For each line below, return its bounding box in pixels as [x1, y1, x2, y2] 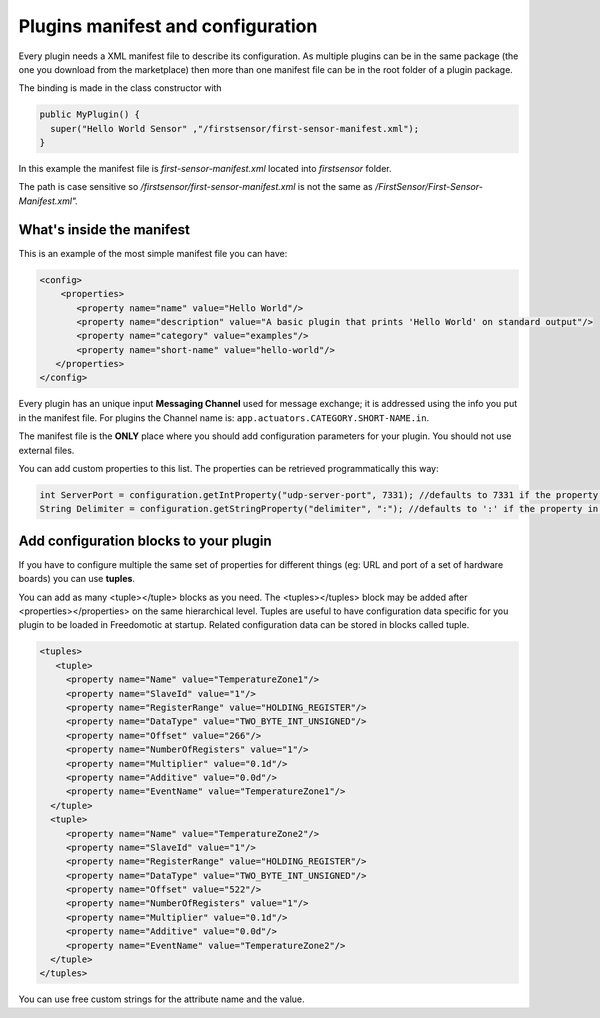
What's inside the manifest [18, 221, 190, 238]
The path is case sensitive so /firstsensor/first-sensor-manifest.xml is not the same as [18, 181, 374, 193]
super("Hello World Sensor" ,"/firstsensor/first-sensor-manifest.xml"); [50, 123, 420, 134]
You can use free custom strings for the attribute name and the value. [18, 993, 305, 1005]
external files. [18, 444, 75, 456]
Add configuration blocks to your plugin [18, 532, 272, 549]
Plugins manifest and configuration [18, 15, 318, 37]
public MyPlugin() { [39, 109, 140, 120]
